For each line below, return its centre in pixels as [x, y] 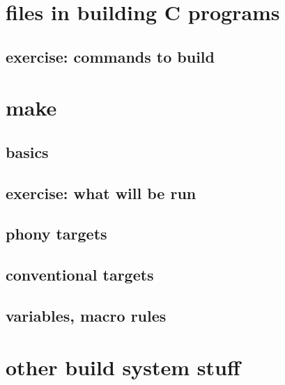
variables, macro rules [86, 316]
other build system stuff [123, 367]
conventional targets [80, 275]
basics [27, 151]
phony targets [56, 234]
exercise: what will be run [101, 192]
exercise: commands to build [110, 56]
